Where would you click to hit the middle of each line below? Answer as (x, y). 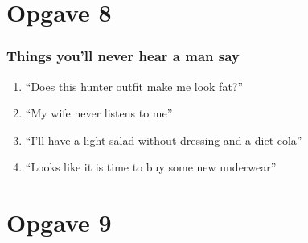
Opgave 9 (59, 222)
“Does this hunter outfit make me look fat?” (134, 86)
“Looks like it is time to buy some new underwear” (151, 167)
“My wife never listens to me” (99, 113)
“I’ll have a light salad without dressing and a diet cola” (164, 140)
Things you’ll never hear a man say (123, 56)
